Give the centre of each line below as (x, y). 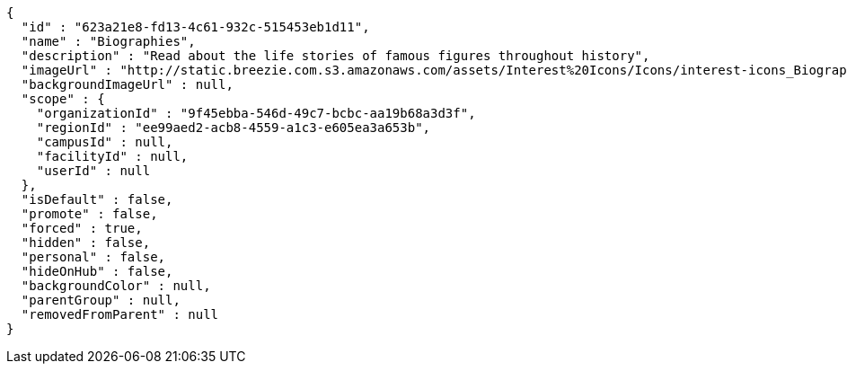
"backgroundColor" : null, (116, 286)
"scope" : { (63, 99)
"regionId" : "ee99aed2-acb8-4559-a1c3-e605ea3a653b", (234, 128)
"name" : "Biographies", (108, 41)
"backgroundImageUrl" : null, (127, 84)
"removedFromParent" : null (120, 314)
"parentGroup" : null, (101, 300)
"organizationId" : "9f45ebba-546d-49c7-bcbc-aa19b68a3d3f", (256, 113)
